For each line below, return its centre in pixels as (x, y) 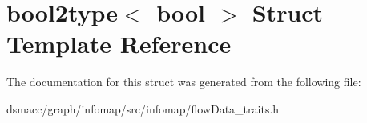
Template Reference (119, 44)
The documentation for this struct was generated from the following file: (184, 82)
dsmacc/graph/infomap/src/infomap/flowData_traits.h (143, 108)
